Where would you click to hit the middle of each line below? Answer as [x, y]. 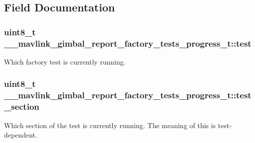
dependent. [21, 135]
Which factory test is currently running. [65, 61]
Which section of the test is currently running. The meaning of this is [110, 125]
